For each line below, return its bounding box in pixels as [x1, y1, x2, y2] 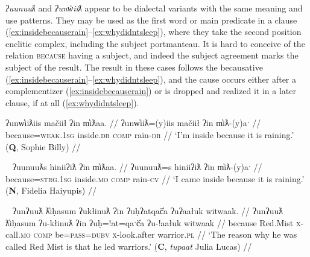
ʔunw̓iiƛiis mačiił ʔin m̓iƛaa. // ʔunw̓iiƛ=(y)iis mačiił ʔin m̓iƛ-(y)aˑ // [5, 116, 261, 129]
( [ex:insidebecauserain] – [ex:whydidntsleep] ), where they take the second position [5, 25, 302, 38]
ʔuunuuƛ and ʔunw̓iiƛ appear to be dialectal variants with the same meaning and [5, 2, 303, 14]
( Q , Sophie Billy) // [5, 140, 81, 153]
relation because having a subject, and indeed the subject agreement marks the [5, 49, 299, 62]
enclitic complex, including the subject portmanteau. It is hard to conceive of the [5, 37, 305, 49]
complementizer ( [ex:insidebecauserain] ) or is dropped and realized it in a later [5, 84, 296, 97]
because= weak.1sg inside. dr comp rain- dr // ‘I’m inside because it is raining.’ [5, 128, 294, 141]
